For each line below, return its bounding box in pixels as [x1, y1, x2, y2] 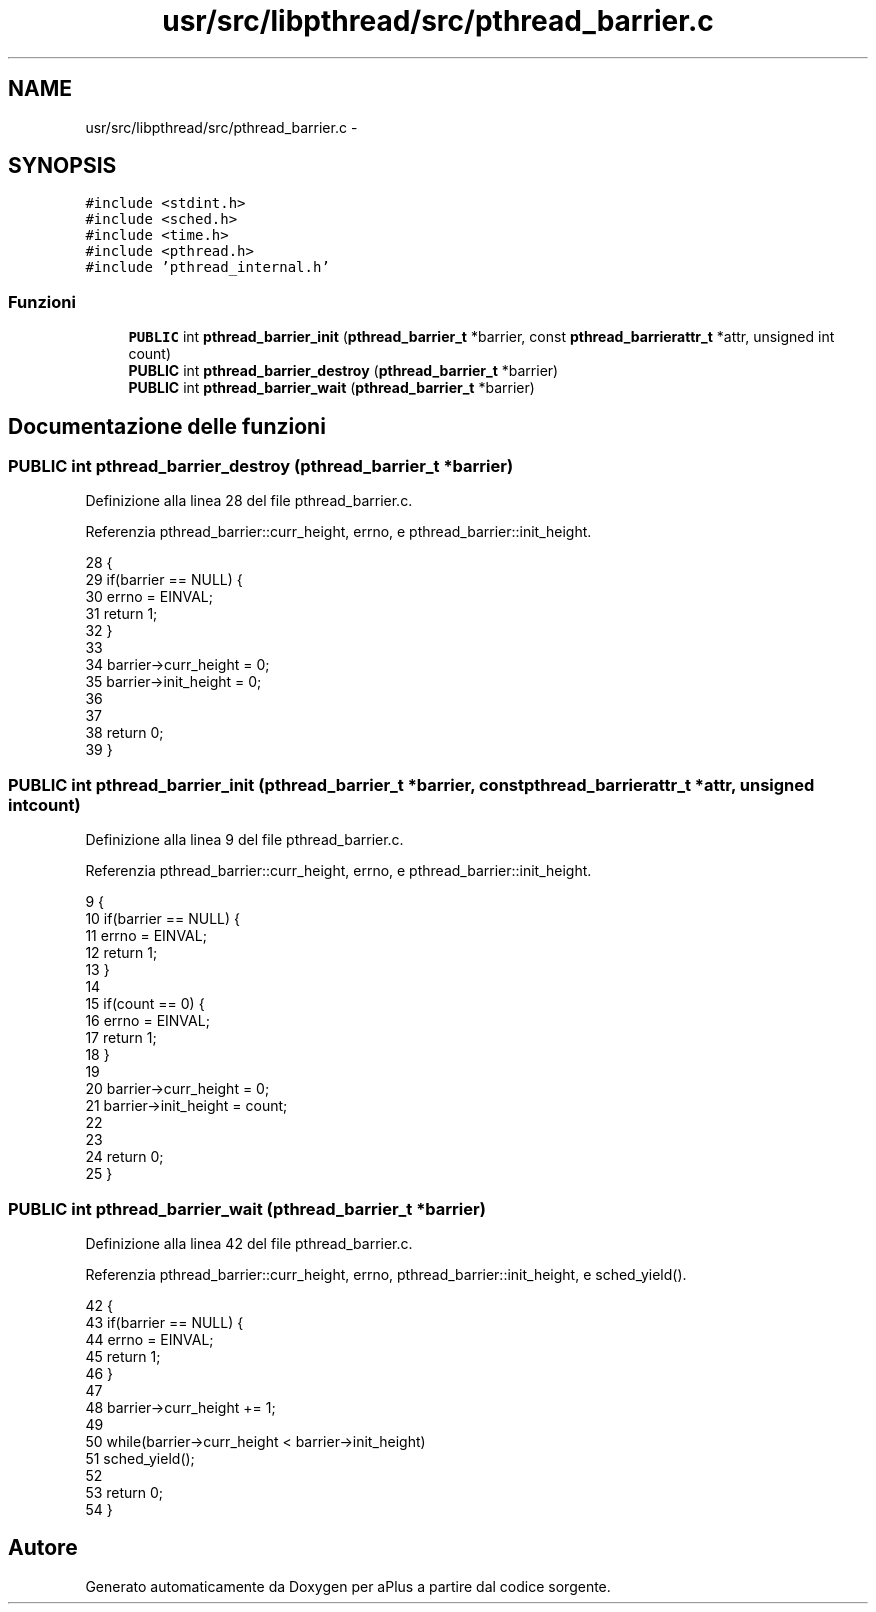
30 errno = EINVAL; [85, 588, 213, 606]
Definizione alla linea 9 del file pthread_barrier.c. [85, 831, 404, 849]
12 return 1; [85, 944, 158, 962]
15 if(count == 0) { [85, 995, 205, 1013]
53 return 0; [85, 1483, 164, 1501]
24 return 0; [85, 1148, 164, 1166]
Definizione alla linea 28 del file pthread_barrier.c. [85, 492, 413, 510]
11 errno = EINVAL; [85, 927, 207, 945]
